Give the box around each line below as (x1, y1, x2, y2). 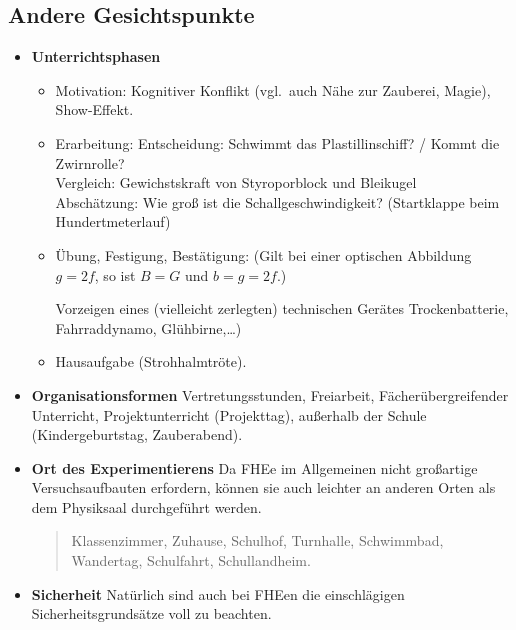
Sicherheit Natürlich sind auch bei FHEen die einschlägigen (31, 583, 405, 604)
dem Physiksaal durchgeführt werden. (31, 496, 262, 517)
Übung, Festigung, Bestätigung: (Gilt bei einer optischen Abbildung (55, 244, 472, 265)
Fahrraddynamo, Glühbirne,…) (55, 317, 242, 338)
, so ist (94, 264, 136, 285)
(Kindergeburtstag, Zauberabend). (31, 424, 243, 445)
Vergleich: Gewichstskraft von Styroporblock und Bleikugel (55, 172, 417, 193)
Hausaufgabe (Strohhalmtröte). (55, 351, 247, 372)
